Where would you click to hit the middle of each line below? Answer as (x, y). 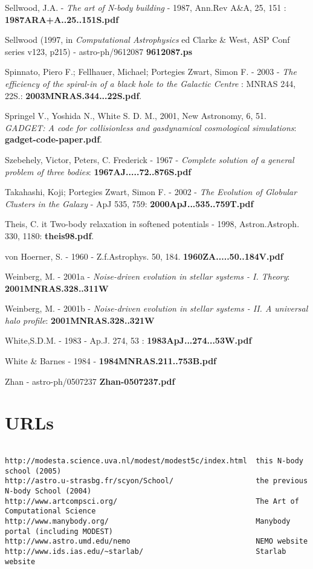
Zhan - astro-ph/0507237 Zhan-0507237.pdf (90, 381)
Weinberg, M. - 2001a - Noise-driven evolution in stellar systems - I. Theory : (147, 276)
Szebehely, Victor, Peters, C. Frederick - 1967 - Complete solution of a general (150, 159)
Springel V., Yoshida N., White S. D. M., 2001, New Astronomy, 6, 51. (136, 116)
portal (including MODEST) (59, 531)
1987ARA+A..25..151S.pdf (62, 19)
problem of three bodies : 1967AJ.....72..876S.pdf (98, 171)
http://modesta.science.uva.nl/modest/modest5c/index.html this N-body (154, 461)
